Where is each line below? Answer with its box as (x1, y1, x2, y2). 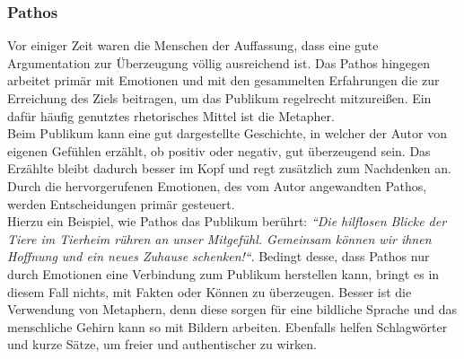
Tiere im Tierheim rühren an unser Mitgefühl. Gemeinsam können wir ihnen (7, 229, 432, 248)
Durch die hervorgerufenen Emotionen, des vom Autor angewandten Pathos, (7, 176, 427, 195)
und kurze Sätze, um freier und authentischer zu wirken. (7, 335, 317, 354)
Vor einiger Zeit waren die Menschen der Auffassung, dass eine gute (7, 36, 379, 55)
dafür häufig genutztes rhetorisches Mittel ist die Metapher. (7, 106, 335, 125)
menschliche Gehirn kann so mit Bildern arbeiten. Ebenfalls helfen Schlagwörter (7, 317, 448, 336)
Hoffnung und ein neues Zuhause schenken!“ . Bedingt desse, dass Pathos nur (7, 247, 430, 266)
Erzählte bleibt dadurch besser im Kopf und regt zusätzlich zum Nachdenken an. (7, 159, 451, 178)
